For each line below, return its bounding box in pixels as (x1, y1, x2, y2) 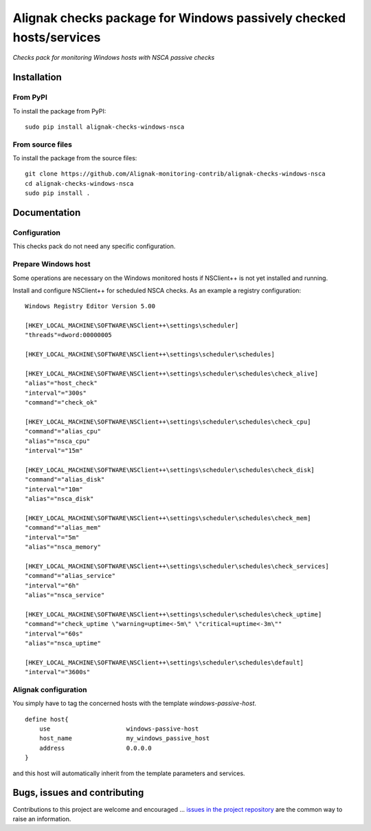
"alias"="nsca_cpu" (25, 437, 91, 445)
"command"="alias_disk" (25, 475, 105, 484)
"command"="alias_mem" (25, 524, 102, 532)
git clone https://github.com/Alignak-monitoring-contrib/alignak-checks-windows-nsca (25, 170, 326, 178)
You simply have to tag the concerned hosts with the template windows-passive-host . (12, 699, 257, 708)
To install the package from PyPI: (12, 107, 106, 115)
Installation (12, 72, 62, 83)
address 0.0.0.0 (38, 744, 153, 752)
